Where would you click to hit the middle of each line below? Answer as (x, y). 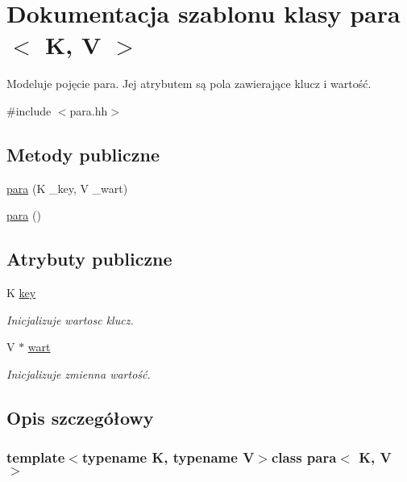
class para (304, 457)
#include (29, 110)
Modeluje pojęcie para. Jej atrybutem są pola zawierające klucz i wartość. (189, 84)
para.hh (89, 110)
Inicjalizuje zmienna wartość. (79, 373)
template (36, 457)
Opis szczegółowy (80, 417)
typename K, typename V (168, 457)
